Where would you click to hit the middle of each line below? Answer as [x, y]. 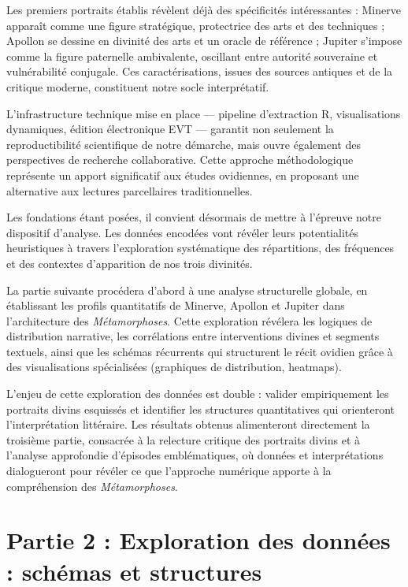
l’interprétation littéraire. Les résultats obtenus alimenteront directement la [188, 424]
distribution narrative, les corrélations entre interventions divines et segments [193, 336]
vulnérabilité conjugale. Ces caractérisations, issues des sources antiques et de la [200, 71]
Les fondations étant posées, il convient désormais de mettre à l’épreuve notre [194, 217]
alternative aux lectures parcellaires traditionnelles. [130, 190]
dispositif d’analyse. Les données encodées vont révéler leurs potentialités [182, 232]
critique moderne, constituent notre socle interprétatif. [138, 86]
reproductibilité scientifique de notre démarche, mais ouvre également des [184, 144]
